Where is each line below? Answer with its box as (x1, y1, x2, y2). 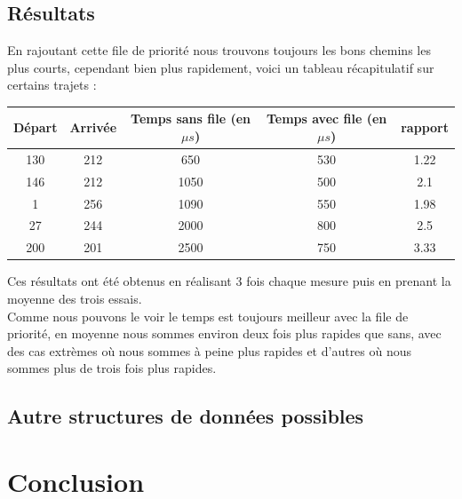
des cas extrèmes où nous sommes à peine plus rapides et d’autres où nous (7, 341, 412, 360)
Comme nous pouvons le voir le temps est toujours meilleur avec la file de (7, 306, 409, 325)
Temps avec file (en (266, 109, 387, 128)
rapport (401, 118, 449, 137)
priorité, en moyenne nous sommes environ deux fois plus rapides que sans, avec (7, 324, 442, 343)
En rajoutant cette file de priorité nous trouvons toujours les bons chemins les (7, 41, 431, 59)
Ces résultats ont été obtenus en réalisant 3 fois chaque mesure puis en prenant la (7, 272, 451, 290)
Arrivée (69, 118, 117, 137)
